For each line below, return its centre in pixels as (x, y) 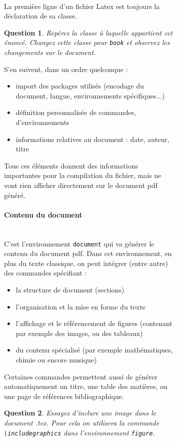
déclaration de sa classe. (41, 16)
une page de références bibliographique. (64, 396)
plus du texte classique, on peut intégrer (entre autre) (86, 263)
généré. (15, 195)
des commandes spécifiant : (45, 273)
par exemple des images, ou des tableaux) (79, 333)
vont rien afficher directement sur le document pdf (81, 185)
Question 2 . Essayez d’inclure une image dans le (80, 413)
